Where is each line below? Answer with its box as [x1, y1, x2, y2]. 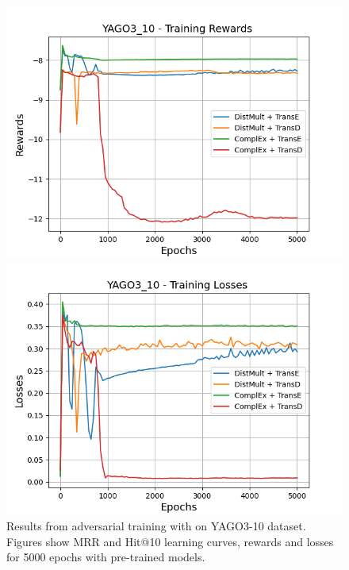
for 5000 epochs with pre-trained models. [6, 549, 205, 565]
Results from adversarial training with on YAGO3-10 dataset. [6, 518, 306, 534]
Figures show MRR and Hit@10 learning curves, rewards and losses [6, 533, 334, 549]
